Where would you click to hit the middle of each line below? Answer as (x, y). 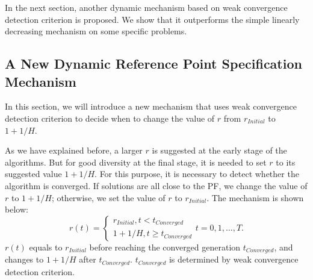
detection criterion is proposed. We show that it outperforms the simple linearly (152, 19)
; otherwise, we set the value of (108, 197)
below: (17, 209)
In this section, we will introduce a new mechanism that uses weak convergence (151, 106)
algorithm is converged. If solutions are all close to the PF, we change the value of (156, 185)
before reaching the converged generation (165, 247)
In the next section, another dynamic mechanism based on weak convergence (146, 7)
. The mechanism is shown (255, 197)
